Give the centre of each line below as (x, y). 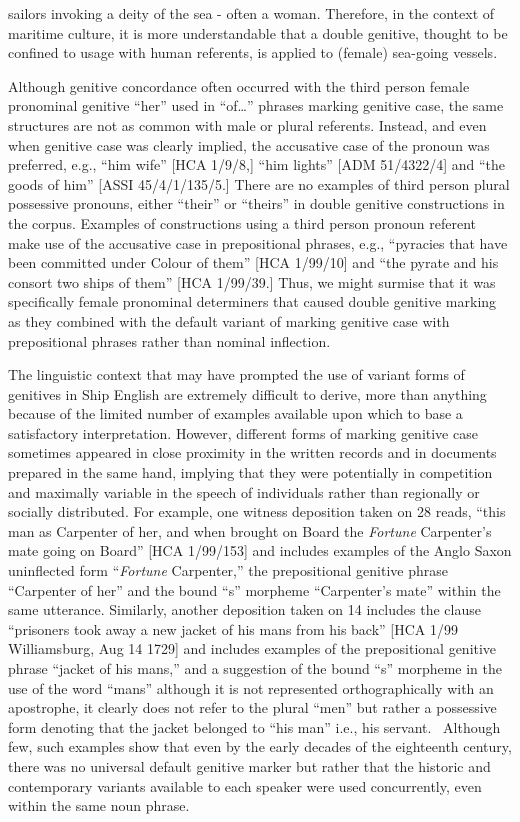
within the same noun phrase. (99, 805)
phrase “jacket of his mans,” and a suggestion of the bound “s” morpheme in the (255, 668)
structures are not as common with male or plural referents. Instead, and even (247, 124)
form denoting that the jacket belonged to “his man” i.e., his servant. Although (254, 726)
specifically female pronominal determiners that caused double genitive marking (252, 301)
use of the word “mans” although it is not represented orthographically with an (251, 687)
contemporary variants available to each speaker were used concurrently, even (245, 785)
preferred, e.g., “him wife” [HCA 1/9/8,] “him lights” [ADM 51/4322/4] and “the (256, 164)
